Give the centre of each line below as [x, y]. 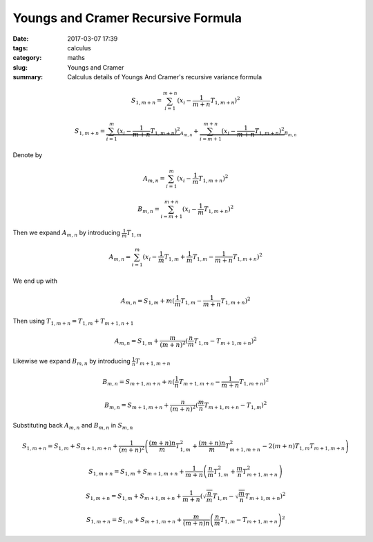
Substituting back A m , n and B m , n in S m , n [73, 426]
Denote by [28, 154]
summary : [28, 77]
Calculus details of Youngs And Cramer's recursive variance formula [165, 77]
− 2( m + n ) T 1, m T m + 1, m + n [304, 447]
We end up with [35, 281]
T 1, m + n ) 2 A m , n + [175, 132]
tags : [20, 48]
